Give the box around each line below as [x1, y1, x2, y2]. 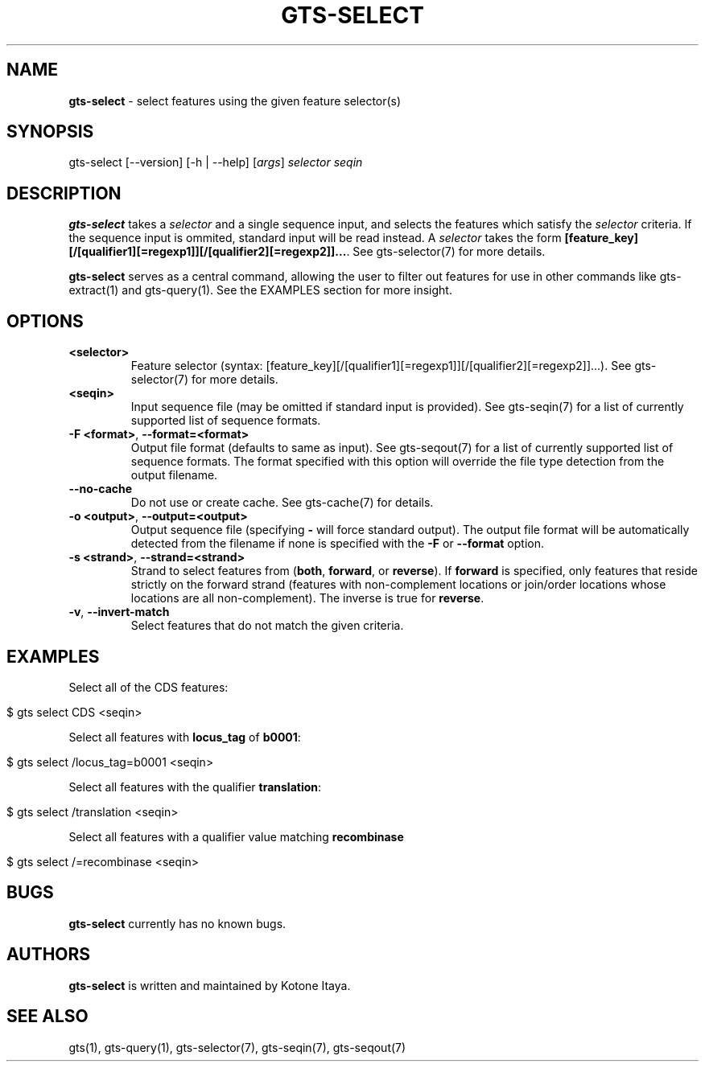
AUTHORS [6, 944, 91, 965]
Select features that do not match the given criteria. [130, 618, 404, 633]
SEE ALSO [6, 1006, 89, 1027]
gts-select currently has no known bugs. [68, 916, 287, 930]
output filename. [130, 468, 218, 483]
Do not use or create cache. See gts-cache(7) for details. [130, 495, 434, 510]
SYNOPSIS [6, 121, 94, 142]
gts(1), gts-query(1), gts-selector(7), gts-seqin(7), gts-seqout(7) [68, 1040, 406, 1054]
